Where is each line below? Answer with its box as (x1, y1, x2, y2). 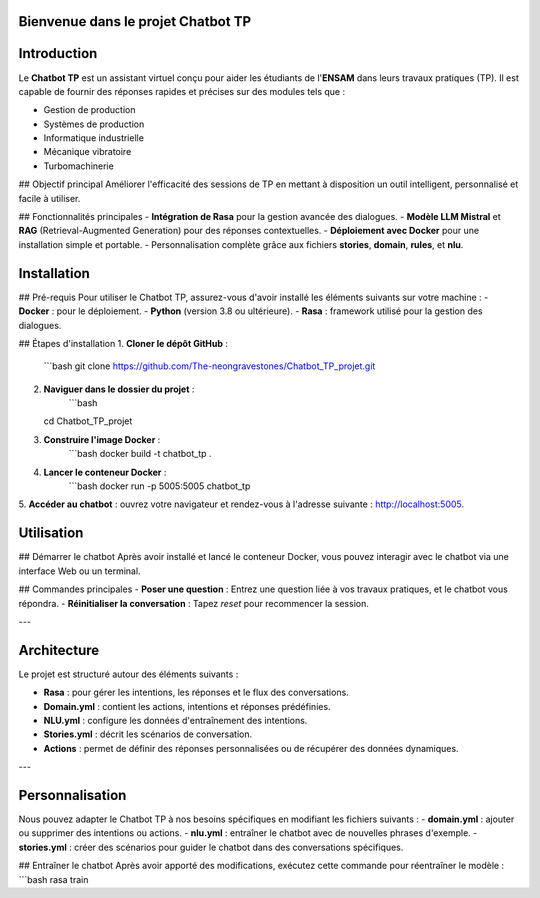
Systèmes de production (43, 118, 145, 130)
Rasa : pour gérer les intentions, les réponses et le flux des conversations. (43, 686, 349, 699)
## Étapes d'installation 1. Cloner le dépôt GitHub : (18, 337, 229, 349)
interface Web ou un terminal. (18, 565, 141, 577)
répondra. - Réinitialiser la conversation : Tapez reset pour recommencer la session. (18, 597, 369, 609)
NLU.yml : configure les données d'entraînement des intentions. (43, 714, 308, 726)
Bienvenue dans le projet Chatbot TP (18, 13, 252, 30)
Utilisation (18, 525, 84, 542)
